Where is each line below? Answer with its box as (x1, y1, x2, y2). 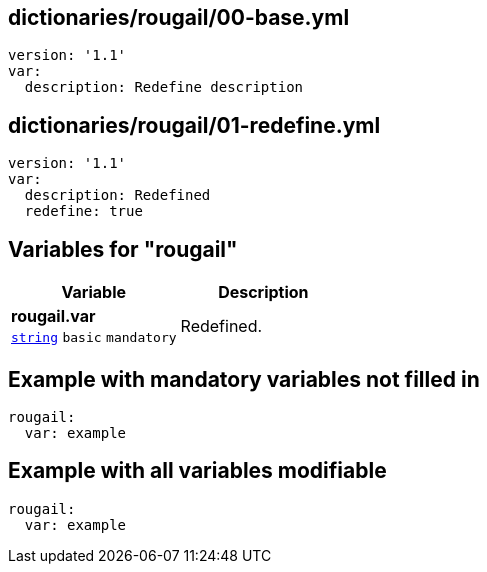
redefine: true (24, 203, 143, 220)
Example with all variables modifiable (8, 458, 387, 484)
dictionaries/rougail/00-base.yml (8, 5, 350, 30)
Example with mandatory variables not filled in (8, 366, 480, 392)
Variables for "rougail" (8, 236, 238, 262)
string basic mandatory (11, 330, 177, 346)
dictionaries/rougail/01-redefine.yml (8, 112, 381, 138)
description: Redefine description (24, 79, 304, 96)
